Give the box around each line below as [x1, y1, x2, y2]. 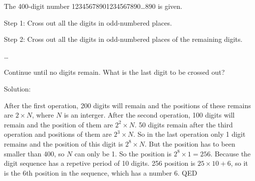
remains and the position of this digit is [4, 138, 123, 149]
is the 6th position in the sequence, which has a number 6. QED [4, 167, 198, 178]
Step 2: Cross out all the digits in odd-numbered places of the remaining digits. [4, 34, 243, 44]
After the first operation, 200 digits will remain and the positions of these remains [4, 100, 251, 110]
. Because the [210, 148, 251, 158]
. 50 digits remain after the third [135, 119, 233, 129]
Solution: [4, 83, 31, 93]
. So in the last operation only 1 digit [133, 129, 246, 139]
